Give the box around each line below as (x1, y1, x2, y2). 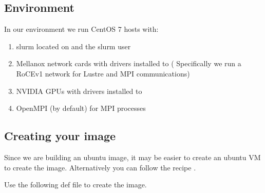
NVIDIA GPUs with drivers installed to (16, 85, 142, 96)
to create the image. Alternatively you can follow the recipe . (4, 162, 196, 172)
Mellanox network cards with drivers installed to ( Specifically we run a (16, 58, 241, 69)
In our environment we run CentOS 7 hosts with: (4, 24, 159, 34)
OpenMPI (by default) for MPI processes (16, 103, 146, 113)
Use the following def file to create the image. (4, 179, 147, 190)
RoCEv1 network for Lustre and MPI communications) (16, 68, 190, 79)
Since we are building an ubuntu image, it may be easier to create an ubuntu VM (4, 151, 261, 162)
